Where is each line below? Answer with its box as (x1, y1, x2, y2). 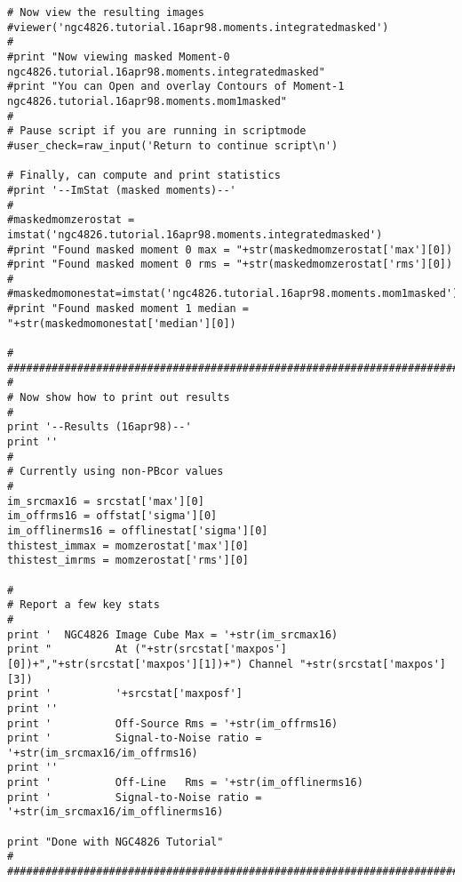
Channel (249, 657, 294, 670)
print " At (7, 643, 129, 656)
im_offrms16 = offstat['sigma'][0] (7, 509, 218, 523)
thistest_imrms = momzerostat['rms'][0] (7, 554, 250, 567)
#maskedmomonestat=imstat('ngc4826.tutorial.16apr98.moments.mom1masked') (7, 287, 459, 301)
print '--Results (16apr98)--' (7, 421, 192, 434)
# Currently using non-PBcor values (7, 465, 224, 478)
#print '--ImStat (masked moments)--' (7, 183, 236, 196)
